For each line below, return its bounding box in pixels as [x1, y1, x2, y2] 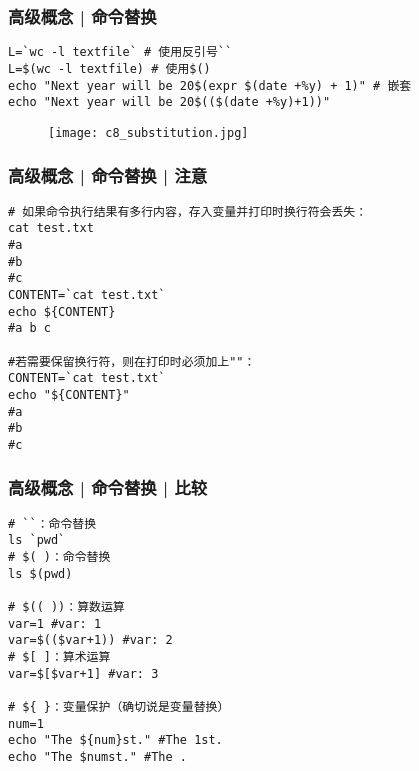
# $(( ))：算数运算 [8, 600, 125, 615]
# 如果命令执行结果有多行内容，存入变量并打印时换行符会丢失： [8, 204, 368, 219]
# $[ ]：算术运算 [8, 650, 111, 665]
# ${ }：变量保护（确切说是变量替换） [8, 700, 230, 714]
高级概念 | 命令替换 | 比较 [8, 475, 208, 500]
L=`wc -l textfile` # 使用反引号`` [8, 45, 233, 60]
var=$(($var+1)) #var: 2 [8, 633, 173, 648]
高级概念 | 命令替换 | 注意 [8, 163, 208, 188]
